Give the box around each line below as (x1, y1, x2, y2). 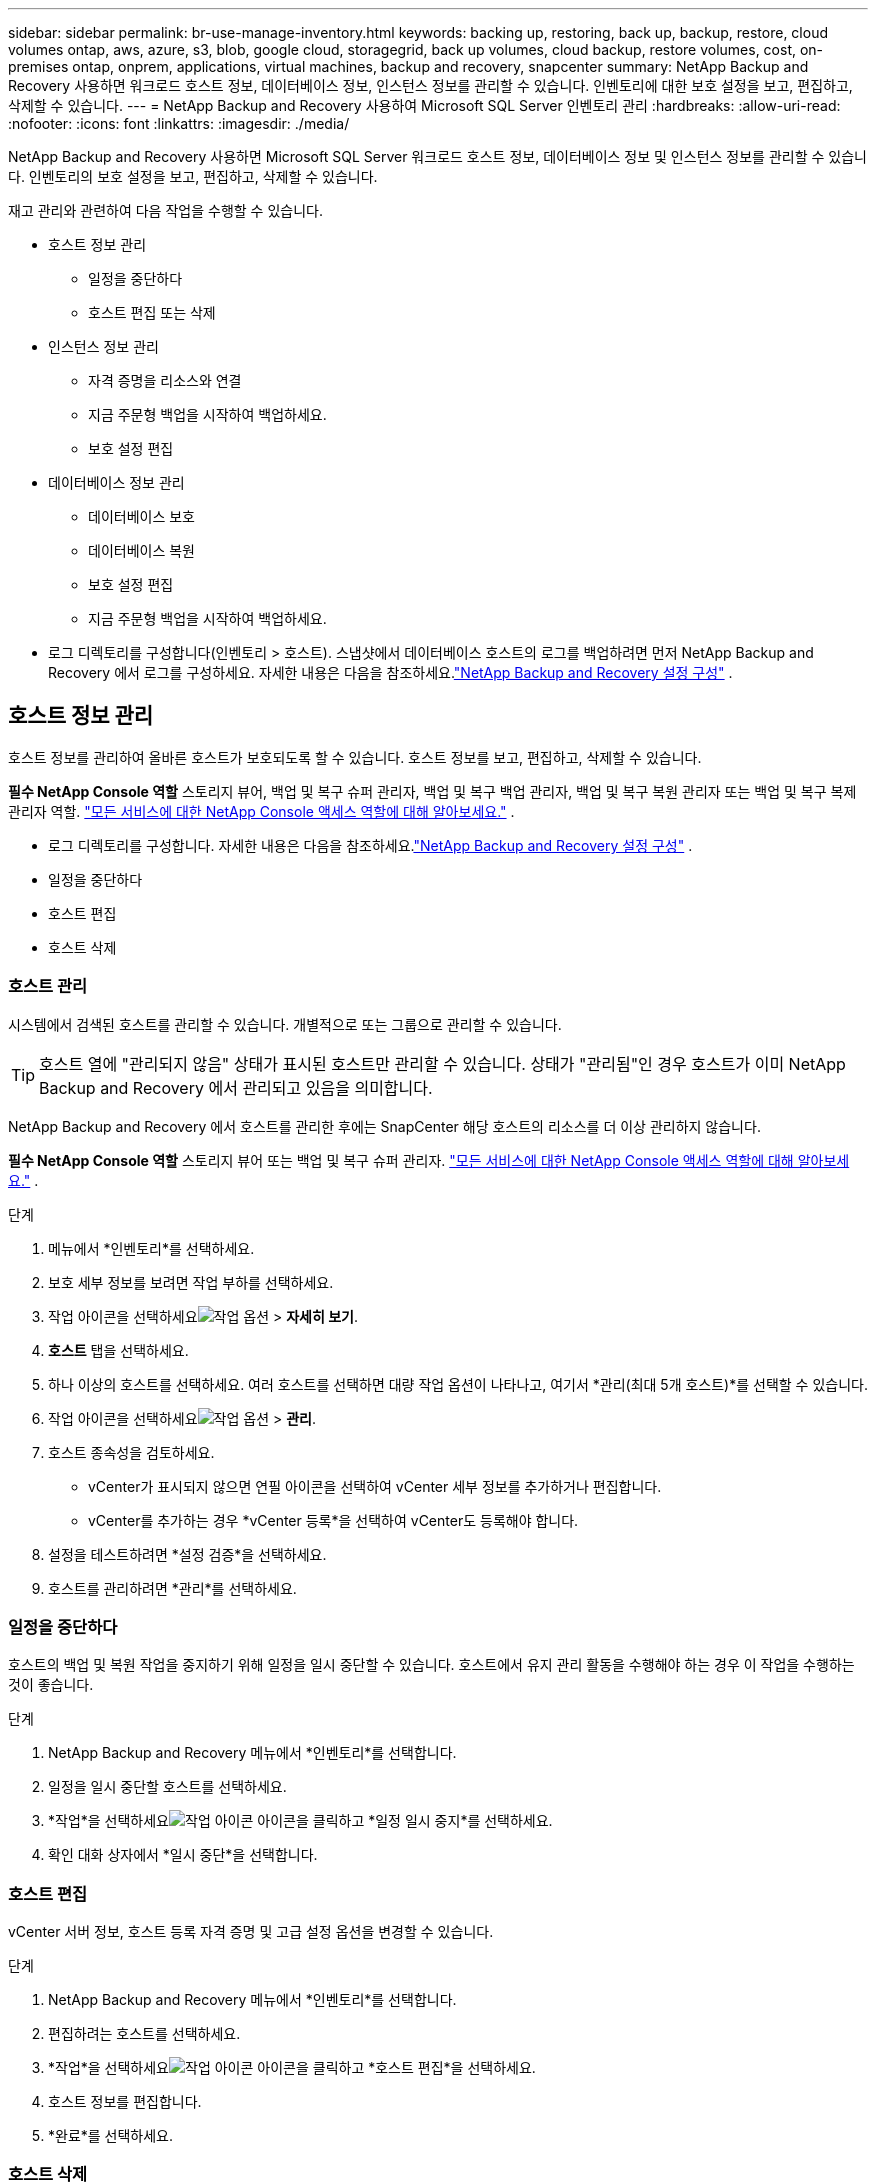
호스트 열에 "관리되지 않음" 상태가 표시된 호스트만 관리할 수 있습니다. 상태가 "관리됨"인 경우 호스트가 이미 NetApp (39, 1053, 846, 1074)
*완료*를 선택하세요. (48, 2127, 174, 2145)
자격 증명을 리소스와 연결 (88, 372, 242, 389)
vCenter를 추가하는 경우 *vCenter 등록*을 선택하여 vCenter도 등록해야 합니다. (88, 1511, 579, 1529)
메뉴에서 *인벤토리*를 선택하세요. (48, 1239, 255, 1257)
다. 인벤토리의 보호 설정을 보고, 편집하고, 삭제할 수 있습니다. (8, 168, 378, 185)
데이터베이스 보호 (88, 508, 195, 525)
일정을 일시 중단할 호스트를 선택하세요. (48, 1778, 287, 1796)
